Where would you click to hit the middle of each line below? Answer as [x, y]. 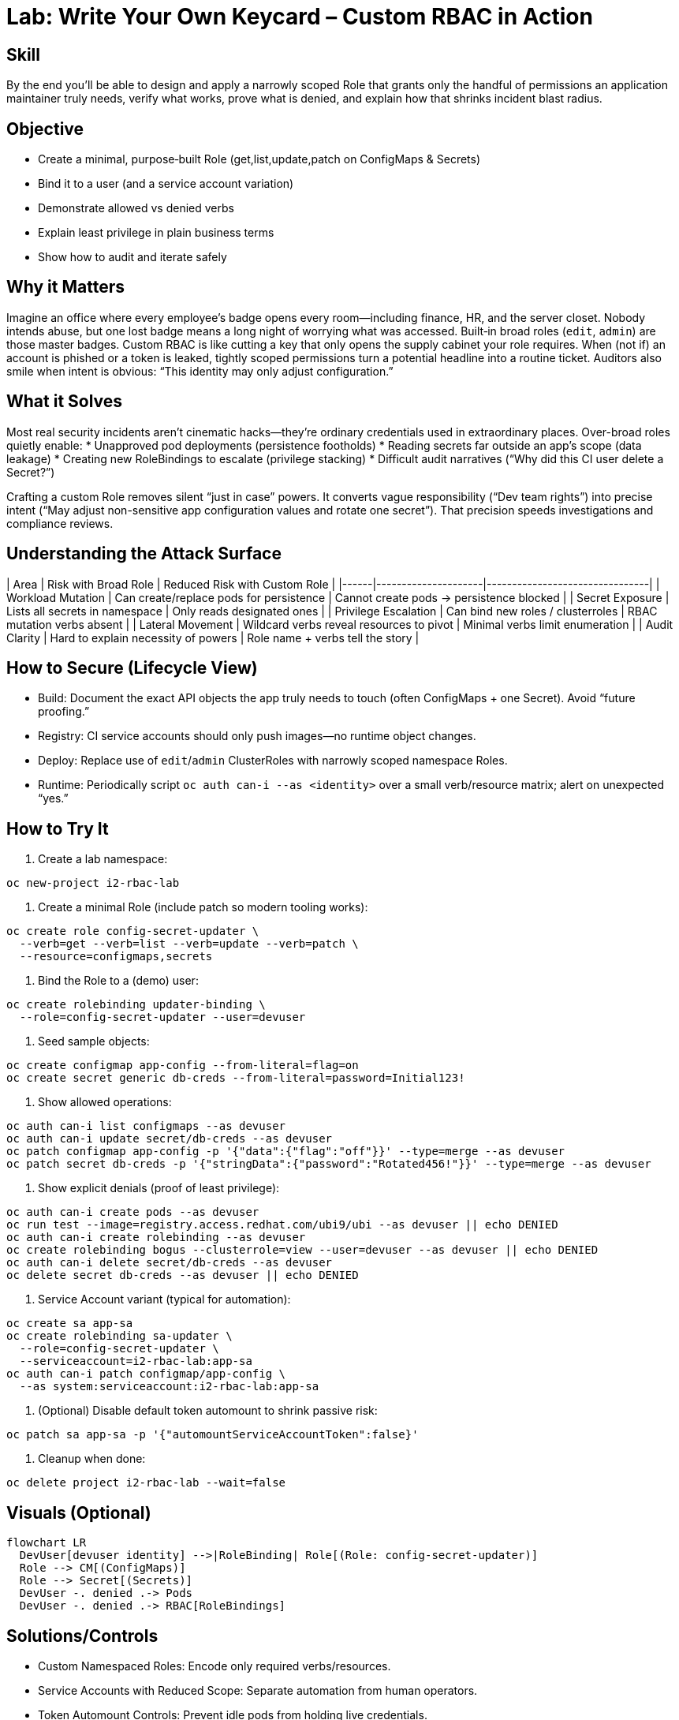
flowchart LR [47, 1543]
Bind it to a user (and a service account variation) [166, 184]
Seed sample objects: [94, 1041]
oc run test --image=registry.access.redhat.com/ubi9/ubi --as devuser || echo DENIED [282, 1225]
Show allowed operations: [105, 1102]
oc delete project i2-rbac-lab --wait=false [146, 1483]
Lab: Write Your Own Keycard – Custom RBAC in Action [300, 17]
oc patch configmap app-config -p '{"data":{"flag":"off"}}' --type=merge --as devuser [286, 1152]
